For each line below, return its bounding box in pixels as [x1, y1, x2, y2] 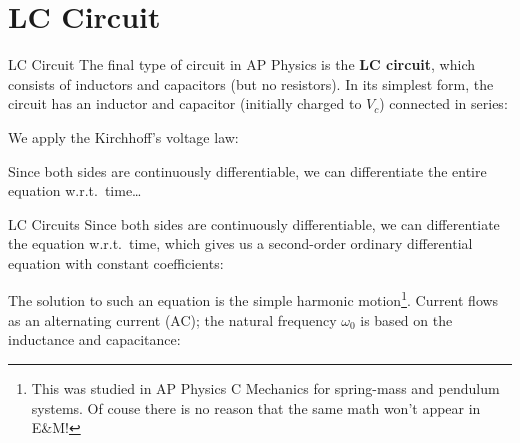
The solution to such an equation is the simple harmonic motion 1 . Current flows [8, 287, 499, 311]
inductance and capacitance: [8, 329, 181, 350]
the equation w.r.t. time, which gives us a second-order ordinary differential [8, 233, 473, 254]
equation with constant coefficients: [8, 252, 224, 273]
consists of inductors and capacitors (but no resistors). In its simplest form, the [8, 73, 494, 94]
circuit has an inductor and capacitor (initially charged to [8, 93, 362, 114]
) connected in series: [379, 93, 508, 114]
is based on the [360, 309, 453, 330]
